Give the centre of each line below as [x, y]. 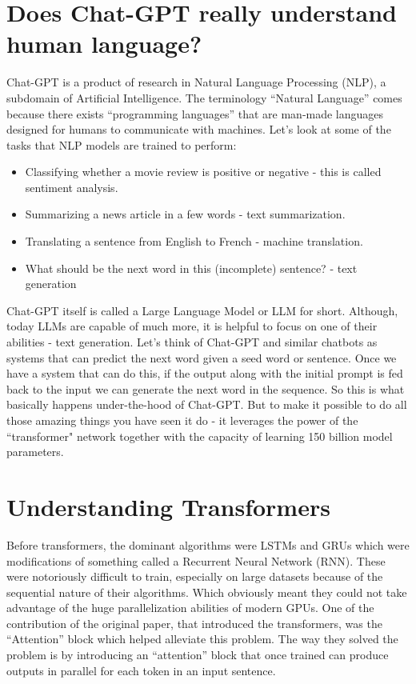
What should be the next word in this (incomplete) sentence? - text [191, 268]
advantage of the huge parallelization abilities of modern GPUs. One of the [190, 608]
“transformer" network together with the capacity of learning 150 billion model [200, 436]
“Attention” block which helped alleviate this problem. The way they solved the [202, 639]
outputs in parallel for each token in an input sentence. [141, 670]
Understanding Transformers [168, 506]
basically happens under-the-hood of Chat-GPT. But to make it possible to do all [207, 404]
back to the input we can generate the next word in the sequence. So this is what [206, 388]
